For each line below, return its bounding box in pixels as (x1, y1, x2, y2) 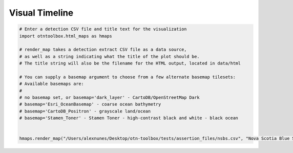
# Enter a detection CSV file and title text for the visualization (19, 26, 187, 32)
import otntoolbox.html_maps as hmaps (19, 33, 112, 39)
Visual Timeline (9, 7, 73, 18)
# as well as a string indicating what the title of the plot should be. (19, 54, 200, 59)
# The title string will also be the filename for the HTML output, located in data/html (19, 61, 241, 66)
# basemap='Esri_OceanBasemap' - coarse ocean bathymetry (19, 102, 161, 107)
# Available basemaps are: (19, 81, 84, 87)
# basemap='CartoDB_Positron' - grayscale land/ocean (19, 108, 151, 114)
